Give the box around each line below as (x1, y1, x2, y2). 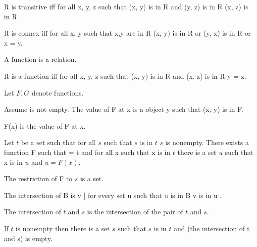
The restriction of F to (4, 173, 73, 184)
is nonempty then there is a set (15, 223, 110, 233)
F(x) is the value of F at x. (4, 120, 86, 131)
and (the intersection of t (173, 223, 250, 233)
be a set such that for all (21, 137, 96, 148)
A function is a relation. (4, 54, 77, 64)
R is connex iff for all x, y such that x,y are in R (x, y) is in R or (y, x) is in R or (4, 28, 251, 38)
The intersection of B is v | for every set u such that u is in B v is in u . (4, 190, 222, 200)
